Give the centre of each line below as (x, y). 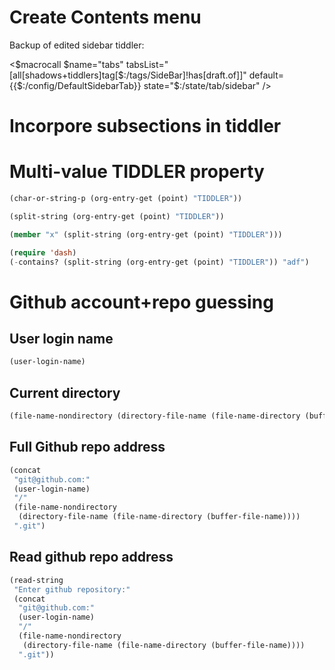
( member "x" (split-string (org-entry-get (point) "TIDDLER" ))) (146, 234)
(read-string (36, 580)
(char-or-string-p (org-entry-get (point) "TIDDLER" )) (126, 199)
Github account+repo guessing (141, 302)
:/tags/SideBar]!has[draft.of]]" (185, 75)
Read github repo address (91, 557)
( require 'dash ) (43, 252)
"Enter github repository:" (72, 589)
